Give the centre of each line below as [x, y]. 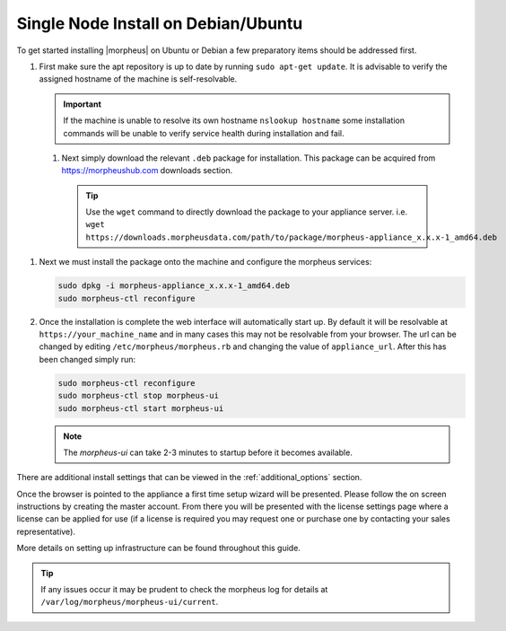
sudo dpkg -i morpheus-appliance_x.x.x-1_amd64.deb [174, 286]
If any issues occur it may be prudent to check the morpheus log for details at [184, 590]
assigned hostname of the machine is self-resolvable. [138, 79]
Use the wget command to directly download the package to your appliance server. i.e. [247, 212]
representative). [46, 531]
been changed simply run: [87, 359]
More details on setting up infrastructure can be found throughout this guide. [158, 548]
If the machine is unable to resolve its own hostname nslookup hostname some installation [234, 120]
